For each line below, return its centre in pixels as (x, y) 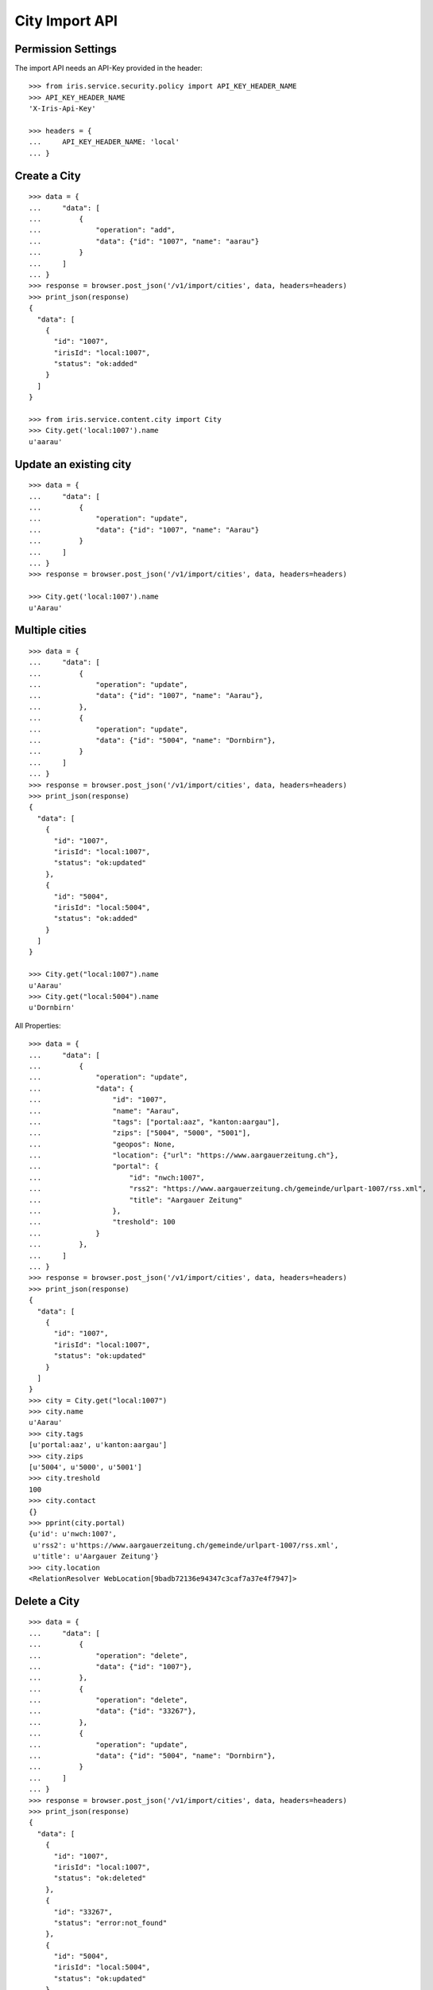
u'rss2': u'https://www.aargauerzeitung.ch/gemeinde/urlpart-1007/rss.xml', (186, 1545)
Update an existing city (73, 464)
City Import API (66, 21)
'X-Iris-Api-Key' (62, 109)
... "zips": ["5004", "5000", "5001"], (140, 1133)
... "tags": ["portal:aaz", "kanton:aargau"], (155, 1122)
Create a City (48, 176)
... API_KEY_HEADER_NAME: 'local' (104, 142)
